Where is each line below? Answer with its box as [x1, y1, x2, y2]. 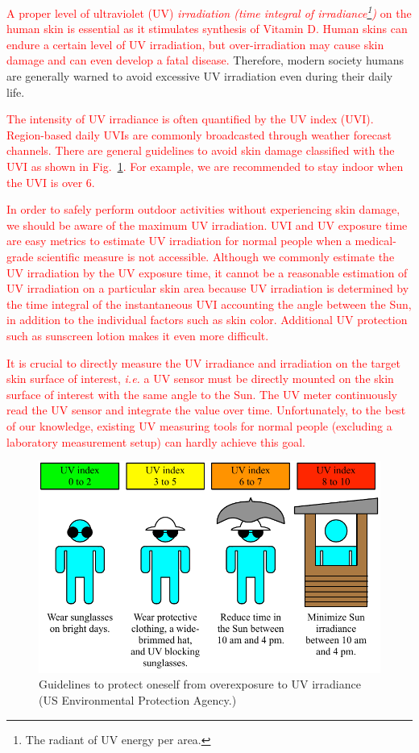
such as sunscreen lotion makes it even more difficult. [6, 327, 269, 343]
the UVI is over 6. [6, 173, 95, 190]
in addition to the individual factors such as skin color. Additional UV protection [6, 311, 408, 328]
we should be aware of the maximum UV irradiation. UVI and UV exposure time [6, 216, 408, 233]
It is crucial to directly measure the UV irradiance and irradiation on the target [6, 354, 400, 371]
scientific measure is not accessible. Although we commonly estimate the [37, 248, 395, 264]
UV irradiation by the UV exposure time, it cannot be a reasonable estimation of [6, 264, 408, 281]
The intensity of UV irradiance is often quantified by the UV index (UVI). [6, 110, 374, 127]
